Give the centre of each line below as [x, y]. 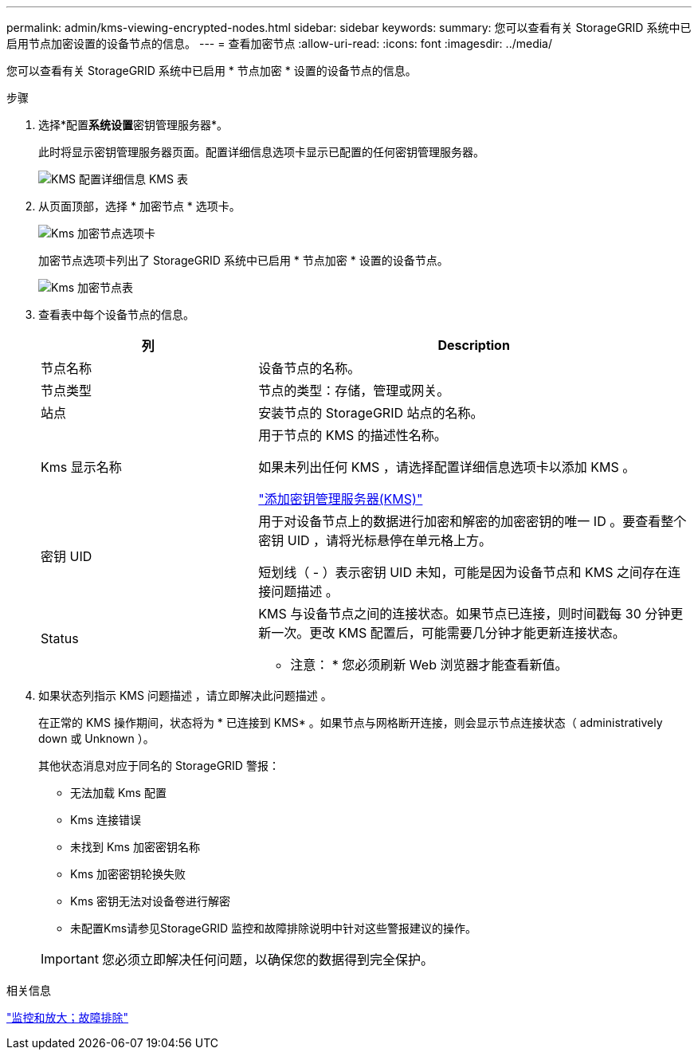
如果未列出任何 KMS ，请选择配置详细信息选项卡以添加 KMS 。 [447, 467]
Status [60, 638]
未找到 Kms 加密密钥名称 [135, 847]
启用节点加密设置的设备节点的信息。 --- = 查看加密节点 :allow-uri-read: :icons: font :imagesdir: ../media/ [280, 43]
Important [70, 959]
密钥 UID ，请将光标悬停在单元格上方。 [375, 540]
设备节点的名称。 [310, 368]
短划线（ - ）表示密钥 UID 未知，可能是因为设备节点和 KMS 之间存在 [463, 572]
